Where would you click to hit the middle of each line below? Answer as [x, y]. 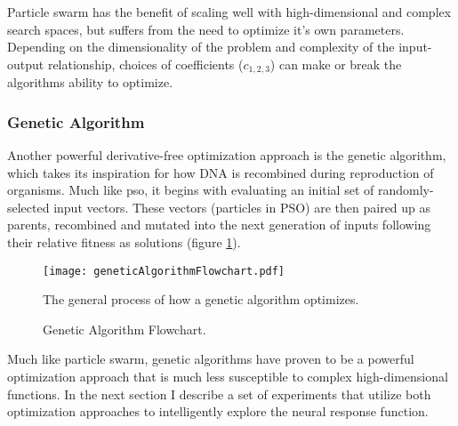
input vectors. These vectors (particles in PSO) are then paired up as [242, 207]
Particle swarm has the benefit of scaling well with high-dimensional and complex [229, 12]
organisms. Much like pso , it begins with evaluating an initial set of [191, 190]
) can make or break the [336, 64]
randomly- [406, 190]
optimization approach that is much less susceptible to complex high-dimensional [228, 377]
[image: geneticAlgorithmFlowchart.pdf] [164, 271]
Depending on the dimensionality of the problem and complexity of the [201, 47]
